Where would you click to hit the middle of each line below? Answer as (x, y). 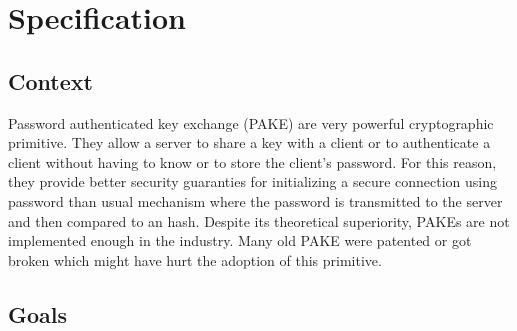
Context (50, 80)
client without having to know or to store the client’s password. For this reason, (252, 161)
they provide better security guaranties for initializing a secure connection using (253, 181)
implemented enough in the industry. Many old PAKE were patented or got (240, 240)
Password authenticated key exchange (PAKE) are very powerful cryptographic (251, 122)
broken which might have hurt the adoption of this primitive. (195, 259)
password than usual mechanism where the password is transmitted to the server (255, 200)
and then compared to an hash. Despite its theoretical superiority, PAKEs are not (259, 220)
